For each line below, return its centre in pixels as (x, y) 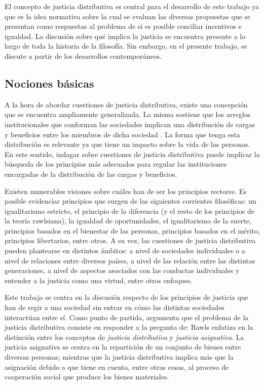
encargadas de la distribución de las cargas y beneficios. (91, 174)
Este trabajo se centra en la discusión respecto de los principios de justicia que (126, 297)
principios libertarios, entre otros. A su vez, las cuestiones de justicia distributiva (130, 240)
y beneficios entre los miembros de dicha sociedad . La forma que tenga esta (122, 134)
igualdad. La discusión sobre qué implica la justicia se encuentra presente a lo (125, 36)
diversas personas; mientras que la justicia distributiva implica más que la (119, 357)
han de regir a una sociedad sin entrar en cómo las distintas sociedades (115, 307)
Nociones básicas (49, 83)
